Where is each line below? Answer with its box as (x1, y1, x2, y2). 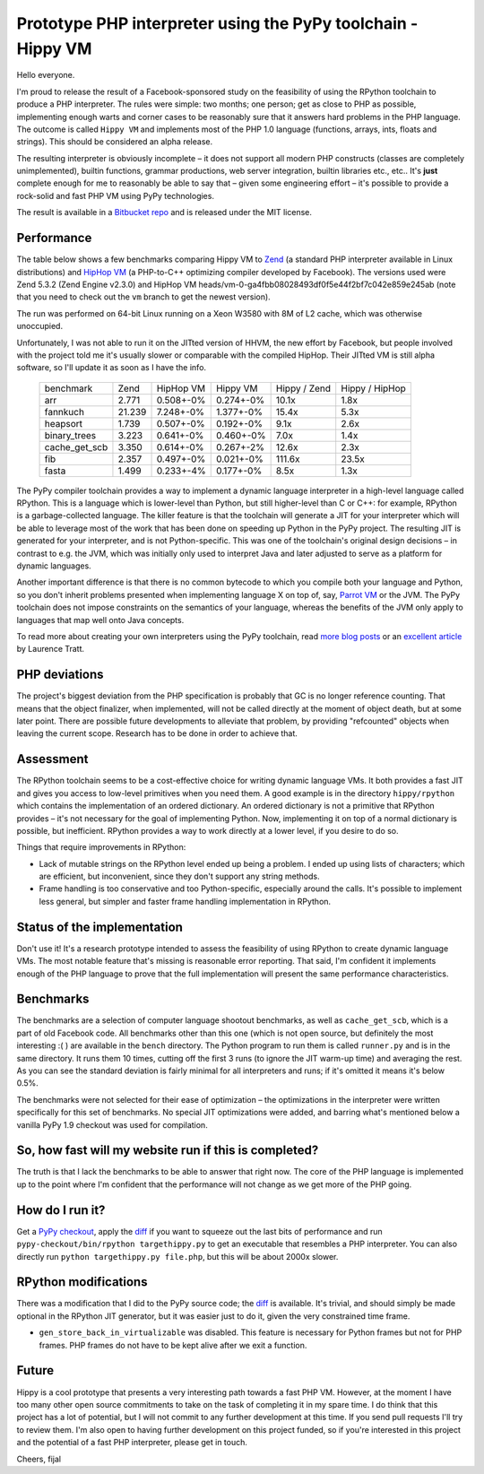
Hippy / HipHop (341, 382, 407, 395)
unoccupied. (16, 321, 63, 332)
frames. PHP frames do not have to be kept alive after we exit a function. (39, 1340, 307, 1350)
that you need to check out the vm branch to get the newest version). (16, 291, 271, 302)
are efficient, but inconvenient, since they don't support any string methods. (39, 871, 320, 882)
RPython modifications (16, 1274, 148, 1290)
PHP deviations (16, 667, 104, 682)
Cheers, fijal (16, 1453, 62, 1464)
